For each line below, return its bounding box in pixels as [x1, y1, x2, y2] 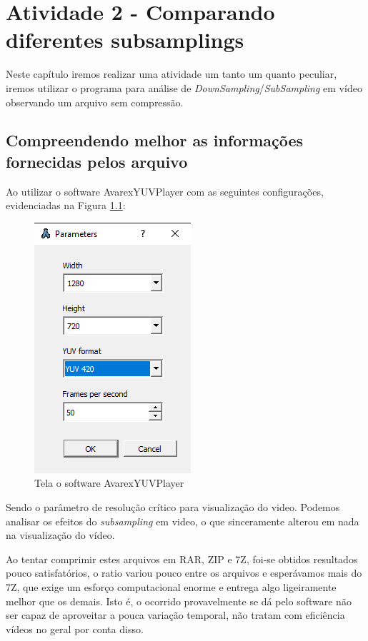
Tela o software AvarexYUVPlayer [34, 475, 184, 490]
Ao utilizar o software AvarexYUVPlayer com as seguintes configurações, [6, 183, 324, 198]
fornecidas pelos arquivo [6, 150, 188, 172]
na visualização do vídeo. [6, 528, 115, 542]
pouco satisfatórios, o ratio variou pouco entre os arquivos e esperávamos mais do [6, 565, 362, 580]
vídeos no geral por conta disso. [6, 621, 144, 636]
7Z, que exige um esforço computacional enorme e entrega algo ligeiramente [6, 580, 337, 595]
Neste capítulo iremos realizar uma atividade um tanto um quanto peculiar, [6, 66, 337, 81]
